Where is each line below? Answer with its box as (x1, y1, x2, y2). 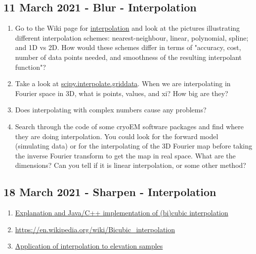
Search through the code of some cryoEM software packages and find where (15, 121, 244, 131)
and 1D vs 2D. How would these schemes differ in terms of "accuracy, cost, (15, 42, 241, 52)
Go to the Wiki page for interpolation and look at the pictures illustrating (15, 23, 240, 33)
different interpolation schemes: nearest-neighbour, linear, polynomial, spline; (15, 32, 249, 43)
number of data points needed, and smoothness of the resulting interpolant (15, 51, 242, 62)
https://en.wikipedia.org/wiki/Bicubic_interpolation (15, 224, 175, 234)
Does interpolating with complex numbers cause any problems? (15, 104, 207, 115)
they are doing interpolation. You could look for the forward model (15, 131, 218, 141)
